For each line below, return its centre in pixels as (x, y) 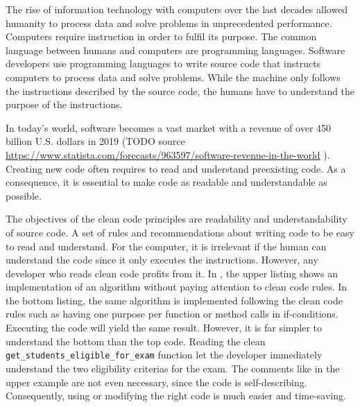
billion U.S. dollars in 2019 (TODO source (95, 141)
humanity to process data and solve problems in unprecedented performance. (169, 23)
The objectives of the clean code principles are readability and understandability (177, 219)
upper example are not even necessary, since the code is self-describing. (156, 382)
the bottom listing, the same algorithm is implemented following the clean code (174, 300)
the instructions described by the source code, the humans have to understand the (180, 90)
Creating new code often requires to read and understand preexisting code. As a (176, 168)
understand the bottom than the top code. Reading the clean (136, 341)
